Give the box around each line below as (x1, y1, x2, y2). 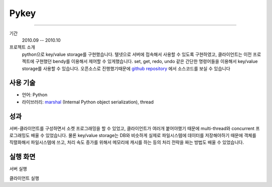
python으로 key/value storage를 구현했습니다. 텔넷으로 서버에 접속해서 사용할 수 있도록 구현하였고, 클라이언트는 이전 (22, 51, 252, 57)
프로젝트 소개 (9, 44, 35, 50)
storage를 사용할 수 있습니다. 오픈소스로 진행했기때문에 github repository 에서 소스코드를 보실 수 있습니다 (22, 66, 231, 72)
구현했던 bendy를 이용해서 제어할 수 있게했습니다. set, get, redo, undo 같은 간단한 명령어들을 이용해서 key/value (35, 58, 258, 65)
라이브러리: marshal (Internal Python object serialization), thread (22, 99, 154, 105)
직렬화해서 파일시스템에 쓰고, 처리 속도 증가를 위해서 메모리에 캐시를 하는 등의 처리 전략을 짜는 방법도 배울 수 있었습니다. (9, 139, 244, 146)
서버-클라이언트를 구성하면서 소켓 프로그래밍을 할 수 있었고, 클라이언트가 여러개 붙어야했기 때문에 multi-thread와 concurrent (9, 125, 255, 131)
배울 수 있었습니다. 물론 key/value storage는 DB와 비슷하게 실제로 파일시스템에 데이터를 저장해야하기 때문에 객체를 (31, 133, 256, 139)
